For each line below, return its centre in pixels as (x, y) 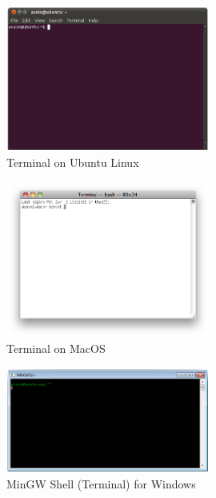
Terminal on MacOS (56, 348)
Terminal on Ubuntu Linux (73, 162)
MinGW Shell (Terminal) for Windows (101, 484)
